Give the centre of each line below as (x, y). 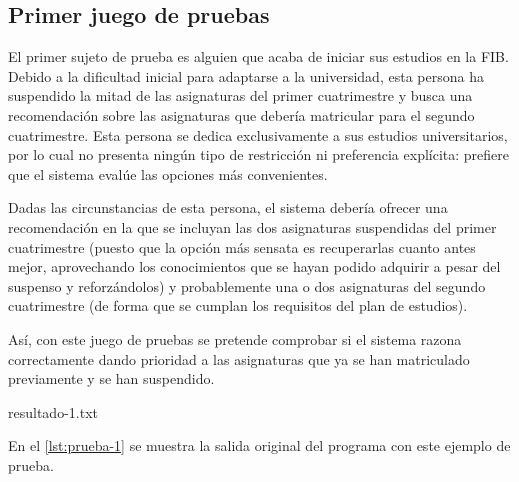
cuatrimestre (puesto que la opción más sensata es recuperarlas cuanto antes (242, 246)
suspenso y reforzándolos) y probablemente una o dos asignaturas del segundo (247, 285)
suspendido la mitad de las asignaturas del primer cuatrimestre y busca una (240, 95)
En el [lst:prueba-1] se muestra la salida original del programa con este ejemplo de (259, 445)
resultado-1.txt (53, 411)
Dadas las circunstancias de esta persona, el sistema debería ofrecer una (228, 207)
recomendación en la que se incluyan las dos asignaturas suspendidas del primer (252, 226)
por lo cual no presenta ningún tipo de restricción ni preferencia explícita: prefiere (259, 154)
